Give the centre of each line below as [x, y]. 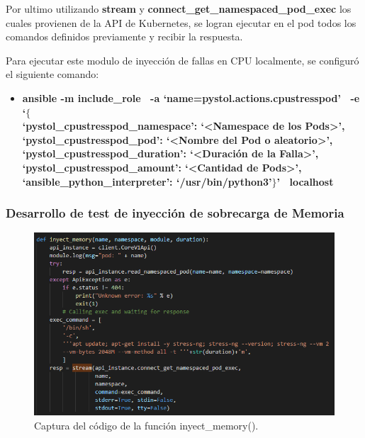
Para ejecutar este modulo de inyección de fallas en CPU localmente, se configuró [182, 60]
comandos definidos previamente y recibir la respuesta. [124, 36]
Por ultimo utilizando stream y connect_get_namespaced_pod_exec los [179, 9]
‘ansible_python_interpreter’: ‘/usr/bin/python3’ [147, 181]
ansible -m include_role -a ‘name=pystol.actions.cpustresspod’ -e [191, 97]
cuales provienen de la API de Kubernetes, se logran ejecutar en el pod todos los [181, 22]
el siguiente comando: [52, 74]
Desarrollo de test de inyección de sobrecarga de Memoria [175, 213]
